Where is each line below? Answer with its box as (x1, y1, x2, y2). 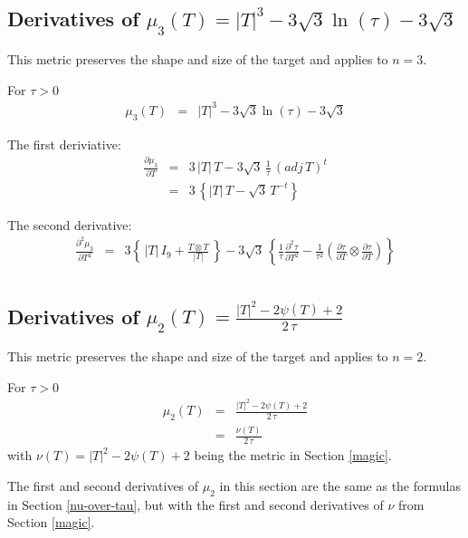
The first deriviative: (7, 134, 121, 153)
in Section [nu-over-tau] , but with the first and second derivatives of (7, 495, 384, 514)
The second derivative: (7, 215, 132, 234)
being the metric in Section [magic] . (194, 446, 392, 465)
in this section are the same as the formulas (219, 476, 461, 495)
